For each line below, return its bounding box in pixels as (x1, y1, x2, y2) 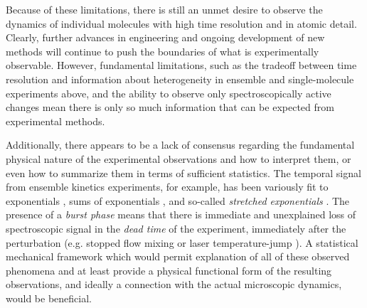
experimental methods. (6, 113, 105, 128)
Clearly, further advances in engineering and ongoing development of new (6, 30, 325, 45)
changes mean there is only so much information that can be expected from (6, 100, 334, 115)
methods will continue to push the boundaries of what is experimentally (6, 43, 319, 58)
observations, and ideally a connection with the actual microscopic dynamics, (6, 277, 342, 292)
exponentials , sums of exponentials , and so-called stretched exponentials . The (6, 193, 350, 208)
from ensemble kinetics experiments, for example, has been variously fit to (6, 179, 329, 194)
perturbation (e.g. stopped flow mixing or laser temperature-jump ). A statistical (6, 235, 358, 250)
